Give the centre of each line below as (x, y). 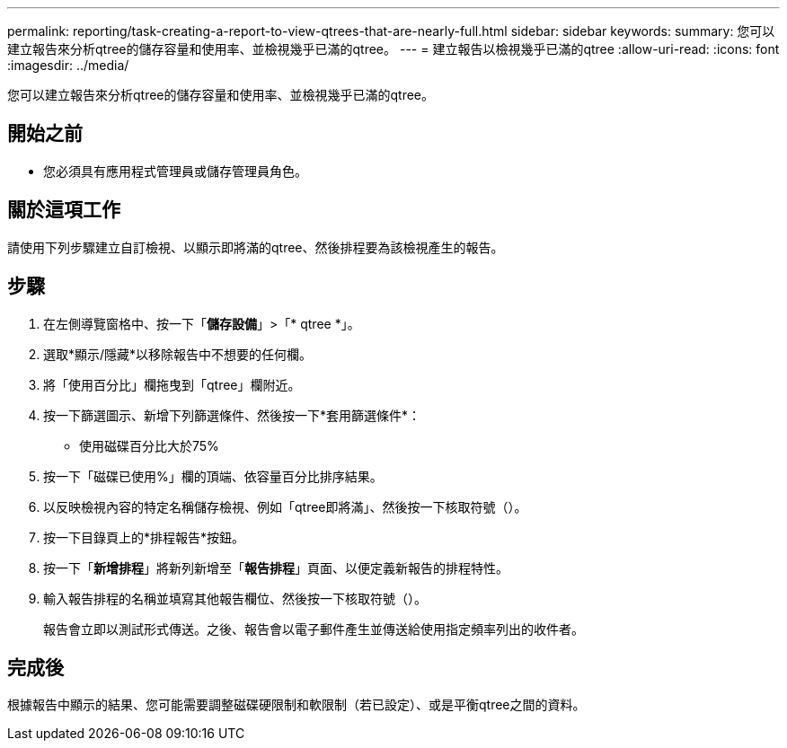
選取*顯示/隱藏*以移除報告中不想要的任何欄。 (178, 354)
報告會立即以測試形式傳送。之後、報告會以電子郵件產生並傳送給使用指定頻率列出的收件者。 (314, 629)
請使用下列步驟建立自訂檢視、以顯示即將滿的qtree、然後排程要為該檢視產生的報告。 (256, 247)
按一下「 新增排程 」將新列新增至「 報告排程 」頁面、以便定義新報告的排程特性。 (276, 568)
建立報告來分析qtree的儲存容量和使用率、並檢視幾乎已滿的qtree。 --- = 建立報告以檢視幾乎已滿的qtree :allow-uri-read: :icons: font (393, 49)
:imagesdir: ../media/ (68, 65)
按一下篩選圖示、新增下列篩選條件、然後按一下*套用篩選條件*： (232, 415)
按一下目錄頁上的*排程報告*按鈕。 (144, 537)
